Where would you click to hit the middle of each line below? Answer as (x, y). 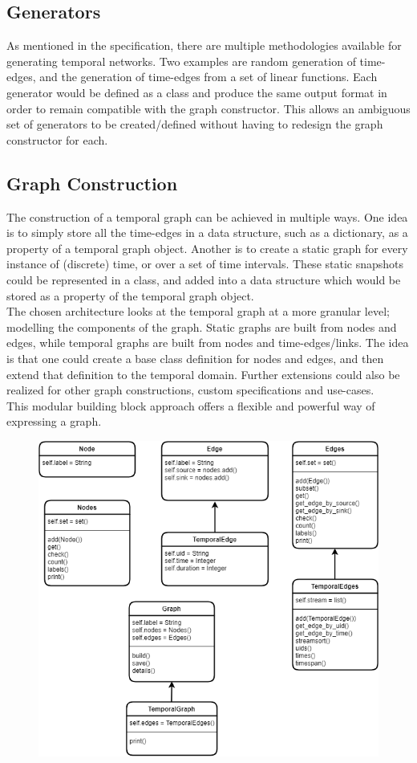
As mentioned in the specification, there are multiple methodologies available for (204, 45)
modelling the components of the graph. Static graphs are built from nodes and (202, 326)
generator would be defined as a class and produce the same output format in (197, 92)
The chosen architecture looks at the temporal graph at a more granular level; (198, 311)
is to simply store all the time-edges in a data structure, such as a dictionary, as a (207, 233)
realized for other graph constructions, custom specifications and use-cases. (190, 390)
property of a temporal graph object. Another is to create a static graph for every (207, 248)
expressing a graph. (54, 421)
